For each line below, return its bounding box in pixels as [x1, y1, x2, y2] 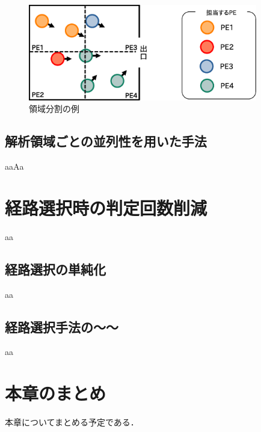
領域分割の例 [29, 102, 79, 115]
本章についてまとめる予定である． [5, 416, 139, 428]
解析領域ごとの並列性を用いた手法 [5, 132, 207, 150]
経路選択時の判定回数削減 [5, 195, 207, 220]
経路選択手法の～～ [5, 317, 118, 336]
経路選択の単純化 [5, 259, 106, 278]
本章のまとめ [5, 381, 106, 406]
